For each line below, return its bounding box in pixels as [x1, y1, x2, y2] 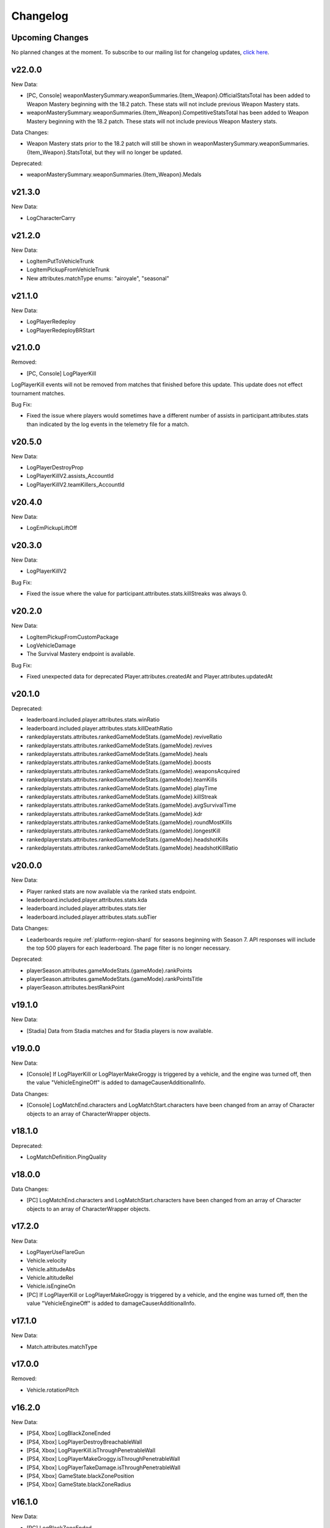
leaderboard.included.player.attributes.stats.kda [26, 896, 148, 903]
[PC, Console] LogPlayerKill [26, 370, 97, 377]
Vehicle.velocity [26, 1257, 67, 1265]
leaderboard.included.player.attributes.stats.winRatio [26, 716, 160, 724]
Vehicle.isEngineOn [26, 1282, 76, 1290]
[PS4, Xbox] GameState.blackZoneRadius [26, 1481, 131, 1488]
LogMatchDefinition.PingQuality [26, 1153, 107, 1161]
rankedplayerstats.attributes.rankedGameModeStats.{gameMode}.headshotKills [26, 836, 229, 843]
